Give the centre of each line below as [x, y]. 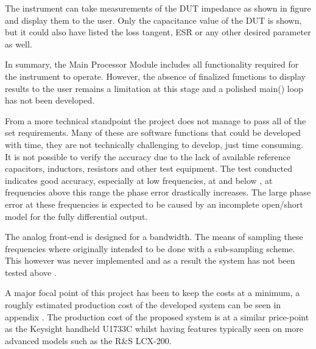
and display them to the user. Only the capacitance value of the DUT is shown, [153, 20]
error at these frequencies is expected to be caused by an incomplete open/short [154, 204]
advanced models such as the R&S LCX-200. [88, 340]
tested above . [31, 272]
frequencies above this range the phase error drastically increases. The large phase [158, 192]
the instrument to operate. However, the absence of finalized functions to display [155, 76]
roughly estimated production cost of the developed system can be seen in [143, 305]
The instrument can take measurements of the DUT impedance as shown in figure [158, 8]
